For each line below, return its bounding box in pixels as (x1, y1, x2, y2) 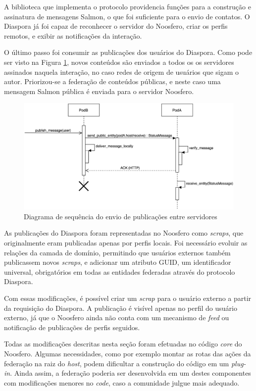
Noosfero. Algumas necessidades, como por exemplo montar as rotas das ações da (4, 348, 251, 358)
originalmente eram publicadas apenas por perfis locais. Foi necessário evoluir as (4, 238, 248, 248)
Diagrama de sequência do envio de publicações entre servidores (24, 211, 217, 221)
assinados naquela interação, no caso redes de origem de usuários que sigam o (4, 66, 239, 77)
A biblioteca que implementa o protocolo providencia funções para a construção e (4, 1, 251, 11)
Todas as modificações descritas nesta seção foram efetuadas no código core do (4, 339, 242, 349)
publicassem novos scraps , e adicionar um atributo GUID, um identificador (4, 257, 231, 267)
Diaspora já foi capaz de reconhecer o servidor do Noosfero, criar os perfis (4, 21, 228, 31)
